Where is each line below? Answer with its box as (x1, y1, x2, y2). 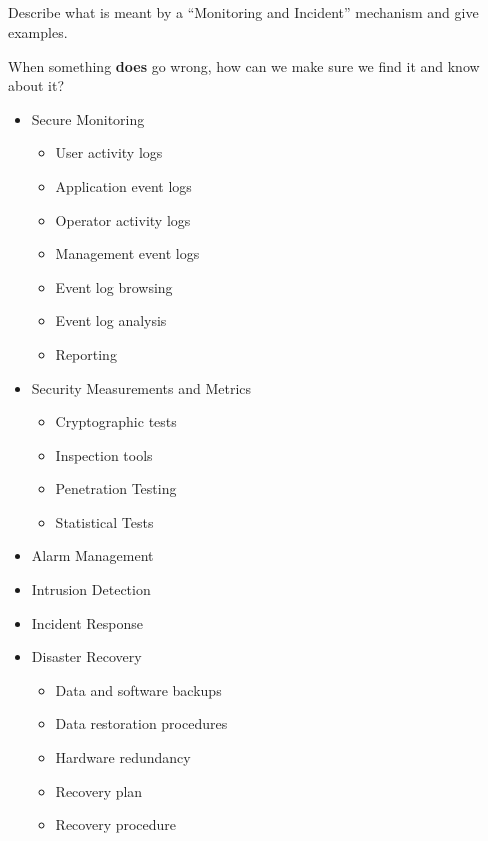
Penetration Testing (55, 478, 177, 499)
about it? (8, 75, 65, 96)
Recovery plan (55, 780, 143, 801)
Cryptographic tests (55, 411, 177, 432)
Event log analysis (55, 310, 167, 331)
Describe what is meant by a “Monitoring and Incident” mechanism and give (8, 2, 479, 23)
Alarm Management (31, 545, 154, 566)
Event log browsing (55, 276, 173, 297)
